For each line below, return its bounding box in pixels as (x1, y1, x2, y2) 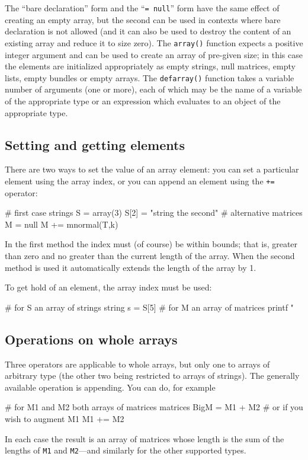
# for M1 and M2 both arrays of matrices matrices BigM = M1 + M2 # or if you (5, 401, 303, 413)
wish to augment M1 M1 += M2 (5, 412, 124, 424)
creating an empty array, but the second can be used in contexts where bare (5, 13, 281, 25)
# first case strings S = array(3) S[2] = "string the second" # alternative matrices (5, 206, 303, 219)
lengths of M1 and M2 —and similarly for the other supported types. (5, 444, 246, 456)
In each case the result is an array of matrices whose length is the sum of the (5, 432, 284, 445)
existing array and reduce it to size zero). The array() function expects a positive (5, 36, 303, 49)
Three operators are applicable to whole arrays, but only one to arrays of (5, 357, 270, 370)
